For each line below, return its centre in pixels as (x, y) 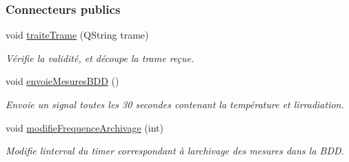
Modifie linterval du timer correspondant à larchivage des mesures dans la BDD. (175, 151)
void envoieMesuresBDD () (62, 81)
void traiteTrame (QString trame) (77, 35)
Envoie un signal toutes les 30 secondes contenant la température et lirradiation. (175, 104)
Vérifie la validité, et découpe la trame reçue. (100, 58)
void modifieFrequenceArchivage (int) (84, 127)
